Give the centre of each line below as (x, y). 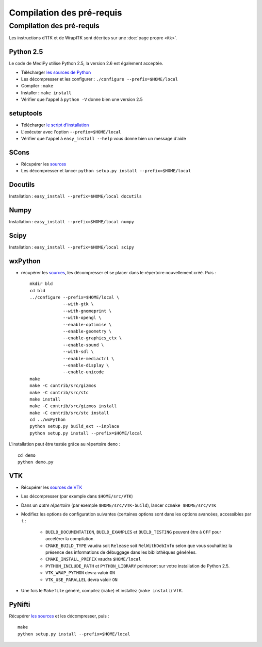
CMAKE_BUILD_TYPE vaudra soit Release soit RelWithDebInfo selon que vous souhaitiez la (139, 546)
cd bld (38, 290)
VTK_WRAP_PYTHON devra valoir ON (80, 573)
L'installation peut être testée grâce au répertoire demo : (65, 444)
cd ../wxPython (48, 420)
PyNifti (19, 604)
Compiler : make (37, 86)
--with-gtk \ (78, 304)
